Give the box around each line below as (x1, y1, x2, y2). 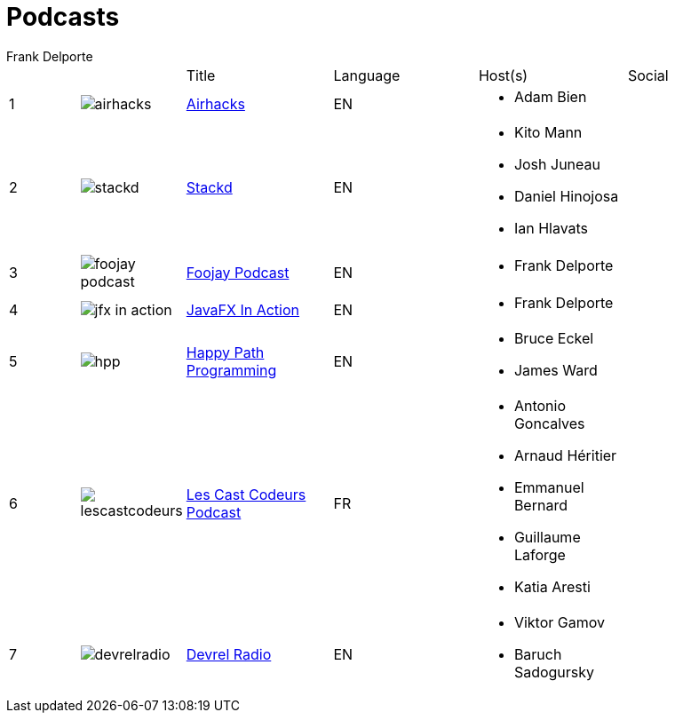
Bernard (513, 495, 568, 514)
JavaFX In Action (186, 300, 300, 319)
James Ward (513, 360, 598, 379)
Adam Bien (513, 87, 587, 106)
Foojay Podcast (186, 263, 290, 281)
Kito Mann (513, 123, 583, 141)
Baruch (513, 645, 562, 663)
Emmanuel (513, 478, 584, 496)
